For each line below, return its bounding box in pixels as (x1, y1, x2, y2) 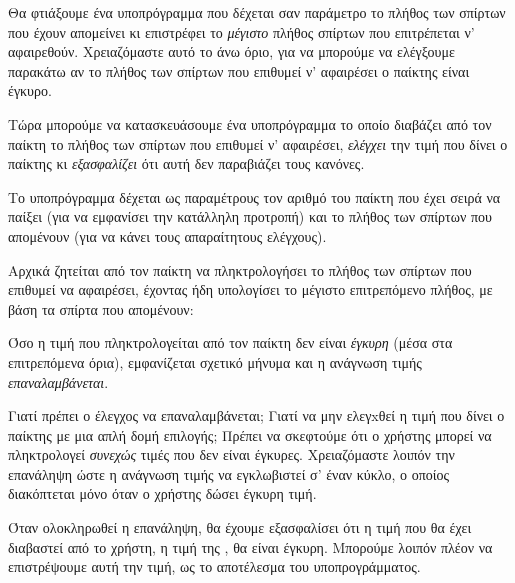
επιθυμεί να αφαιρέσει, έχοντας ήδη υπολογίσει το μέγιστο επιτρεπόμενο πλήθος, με (8, 279, 493, 300)
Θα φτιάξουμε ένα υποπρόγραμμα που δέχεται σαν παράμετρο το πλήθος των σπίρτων (8, 2, 506, 22)
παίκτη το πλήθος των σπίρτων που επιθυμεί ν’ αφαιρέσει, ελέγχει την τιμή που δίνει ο (8, 133, 508, 154)
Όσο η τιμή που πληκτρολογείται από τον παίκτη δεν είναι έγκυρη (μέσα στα (8, 332, 453, 353)
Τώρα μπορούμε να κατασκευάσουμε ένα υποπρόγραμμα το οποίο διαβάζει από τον (8, 113, 492, 134)
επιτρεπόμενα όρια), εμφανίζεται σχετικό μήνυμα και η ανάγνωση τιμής (8, 351, 422, 372)
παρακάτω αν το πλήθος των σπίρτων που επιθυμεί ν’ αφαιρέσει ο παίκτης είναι (8, 60, 470, 81)
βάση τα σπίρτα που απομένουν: (8, 298, 194, 319)
